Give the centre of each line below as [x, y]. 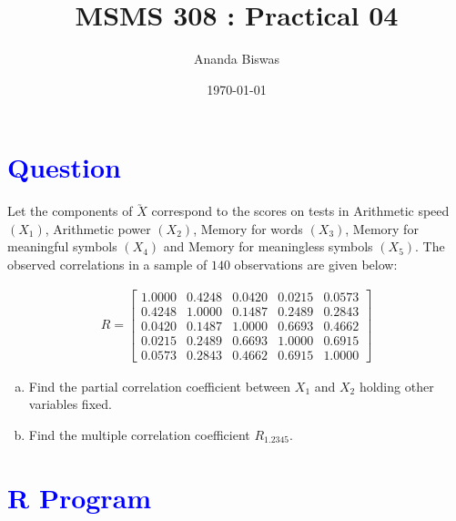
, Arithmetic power [98, 228]
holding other [396, 386]
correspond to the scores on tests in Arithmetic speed [300, 211]
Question [64, 167]
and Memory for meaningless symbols [268, 246]
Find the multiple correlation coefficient [139, 434]
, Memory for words [248, 228]
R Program [80, 497]
